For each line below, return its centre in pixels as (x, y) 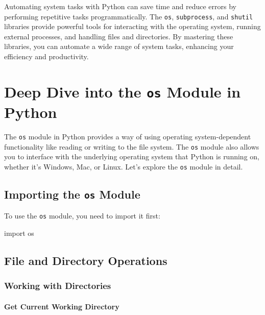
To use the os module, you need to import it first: (82, 216)
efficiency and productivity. (46, 56)
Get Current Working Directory (62, 306)
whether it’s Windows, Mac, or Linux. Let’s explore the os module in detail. (124, 166)
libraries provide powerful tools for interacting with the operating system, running (132, 26)
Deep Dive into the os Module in (123, 91)
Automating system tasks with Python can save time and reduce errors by (120, 6)
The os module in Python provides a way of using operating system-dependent (128, 137)
